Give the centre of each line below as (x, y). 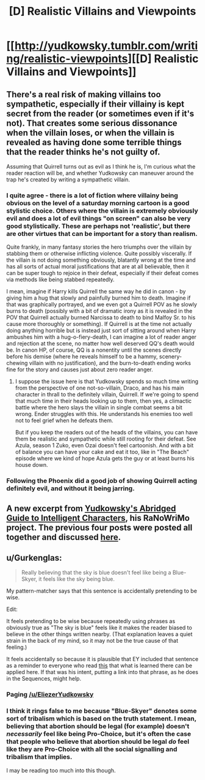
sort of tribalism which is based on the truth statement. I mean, (101, 719)
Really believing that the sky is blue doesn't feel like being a (96, 573)
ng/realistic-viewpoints (67, 59)
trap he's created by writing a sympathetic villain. (68, 180)
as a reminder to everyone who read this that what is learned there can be (99, 665)
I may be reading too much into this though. (61, 770)
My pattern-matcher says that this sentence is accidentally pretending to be (102, 591)
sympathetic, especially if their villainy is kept (95, 104)
